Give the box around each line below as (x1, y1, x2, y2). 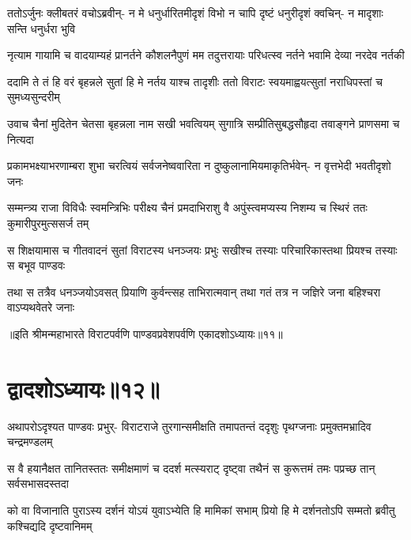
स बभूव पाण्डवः (7, 257, 66, 274)
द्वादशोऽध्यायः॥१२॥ (7, 372, 160, 404)
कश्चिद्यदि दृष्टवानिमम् (7, 517, 92, 534)
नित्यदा (7, 130, 34, 147)
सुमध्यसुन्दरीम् (7, 89, 60, 105)
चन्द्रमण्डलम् (7, 433, 53, 450)
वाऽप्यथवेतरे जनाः (7, 299, 75, 315)
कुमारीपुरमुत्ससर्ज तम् (7, 214, 89, 231)
